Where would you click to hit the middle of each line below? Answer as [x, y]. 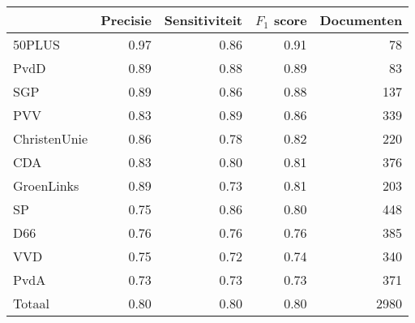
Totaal [31, 303]
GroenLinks [46, 185]
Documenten [361, 20]
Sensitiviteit [203, 20]
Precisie [126, 20]
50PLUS [36, 44]
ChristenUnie [51, 138]
